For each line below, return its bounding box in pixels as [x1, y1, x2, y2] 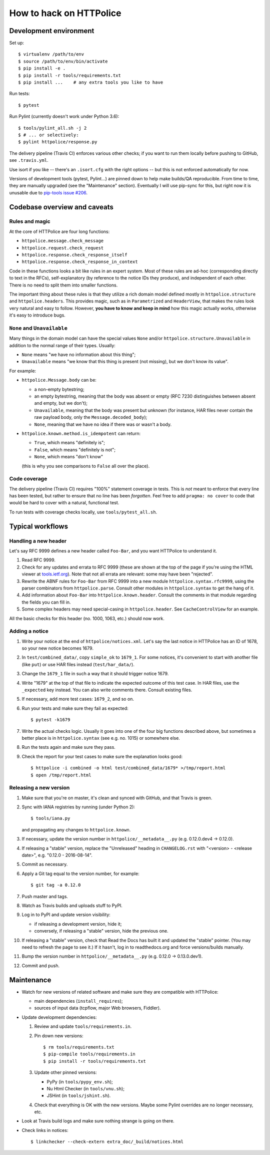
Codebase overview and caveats [9, 203, 113, 211]
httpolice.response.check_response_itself [21, 252, 127, 258]
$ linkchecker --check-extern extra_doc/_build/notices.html [30, 1139, 183, 1144]
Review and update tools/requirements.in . [34, 1023, 132, 1029]
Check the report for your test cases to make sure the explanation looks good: [21, 753, 182, 759]
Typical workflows [9, 522, 68, 530]
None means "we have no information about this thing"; [21, 352, 136, 358]
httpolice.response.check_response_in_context [21, 259, 138, 265]
